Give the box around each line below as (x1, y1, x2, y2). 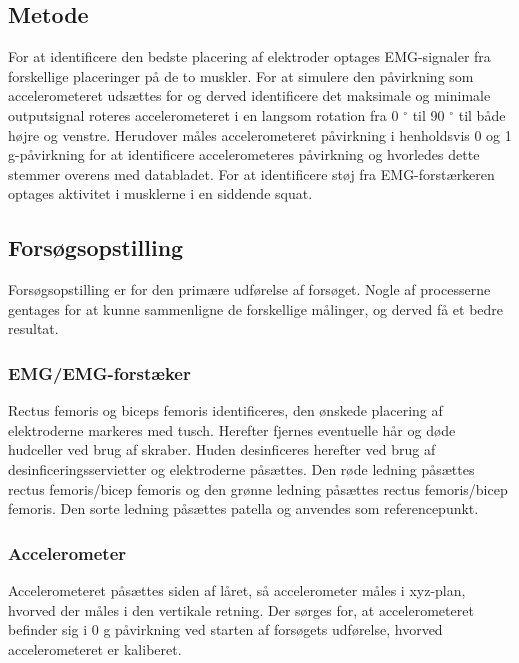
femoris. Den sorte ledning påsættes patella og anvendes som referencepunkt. (8, 498, 479, 519)
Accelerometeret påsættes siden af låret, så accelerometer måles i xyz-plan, (8, 579, 466, 600)
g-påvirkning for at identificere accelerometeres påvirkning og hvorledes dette (8, 144, 480, 165)
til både (458, 104, 506, 125)
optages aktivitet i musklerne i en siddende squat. (8, 183, 313, 204)
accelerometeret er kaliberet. (8, 638, 182, 659)
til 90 (412, 104, 445, 125)
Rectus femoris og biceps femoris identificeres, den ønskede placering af (8, 400, 443, 421)
